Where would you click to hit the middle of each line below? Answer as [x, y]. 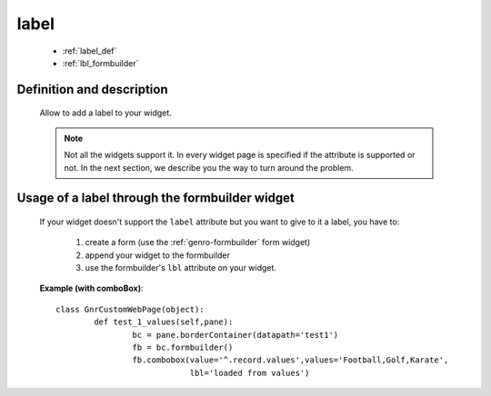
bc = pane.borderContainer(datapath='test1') [235, 335]
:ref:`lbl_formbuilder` [100, 63]
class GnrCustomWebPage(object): [130, 309]
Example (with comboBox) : [91, 288]
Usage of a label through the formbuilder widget [156, 198]
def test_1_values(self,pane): [164, 322]
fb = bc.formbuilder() [183, 348]
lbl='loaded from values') [250, 373]
